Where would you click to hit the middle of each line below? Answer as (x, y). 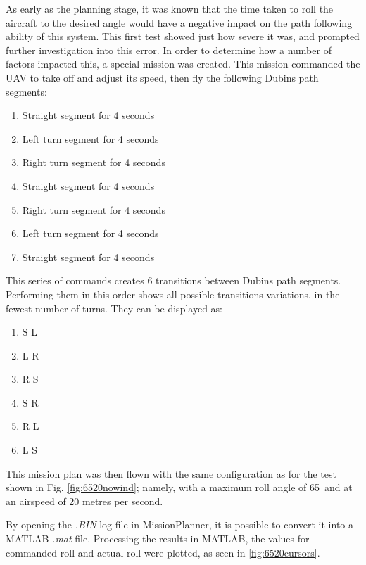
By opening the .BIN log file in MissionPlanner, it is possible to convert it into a (180, 525)
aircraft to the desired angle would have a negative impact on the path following (179, 22)
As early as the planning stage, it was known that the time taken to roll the (170, 8)
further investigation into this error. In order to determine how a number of (169, 50)
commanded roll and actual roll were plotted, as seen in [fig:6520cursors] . (163, 552)
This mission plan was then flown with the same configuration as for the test (171, 473)
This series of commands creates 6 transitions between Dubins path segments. (173, 280)
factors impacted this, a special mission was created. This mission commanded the (183, 64)
